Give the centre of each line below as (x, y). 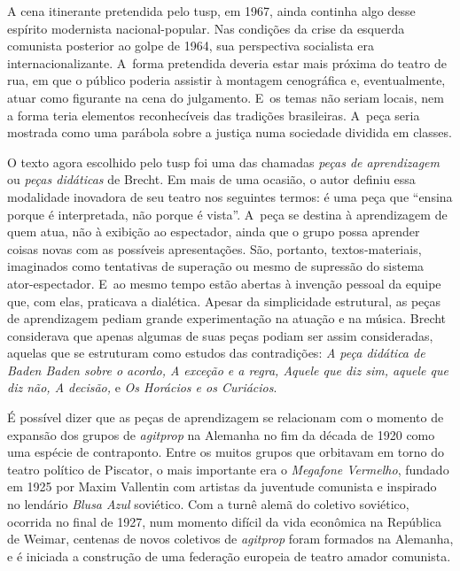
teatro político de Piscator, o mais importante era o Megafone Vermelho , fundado (228, 469)
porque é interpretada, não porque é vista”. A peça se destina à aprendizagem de (227, 214)
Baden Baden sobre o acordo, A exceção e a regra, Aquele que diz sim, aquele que (228, 370)
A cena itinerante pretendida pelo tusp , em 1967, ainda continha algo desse (211, 11)
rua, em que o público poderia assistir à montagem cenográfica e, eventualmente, (226, 80)
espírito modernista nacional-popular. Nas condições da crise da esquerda (206, 28)
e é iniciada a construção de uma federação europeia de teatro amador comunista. (229, 556)
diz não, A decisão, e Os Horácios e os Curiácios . (142, 387)
